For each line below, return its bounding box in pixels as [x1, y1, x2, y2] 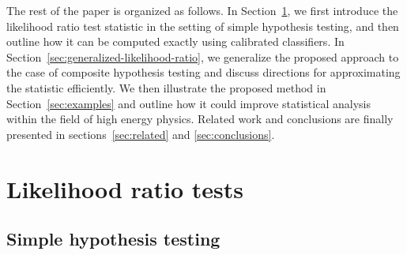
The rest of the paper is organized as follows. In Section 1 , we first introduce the [6, 2, 398, 18]
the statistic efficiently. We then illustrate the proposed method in [6, 79, 326, 96]
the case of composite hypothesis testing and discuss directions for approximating [6, 64, 401, 81]
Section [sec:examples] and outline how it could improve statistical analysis [6, 95, 371, 111]
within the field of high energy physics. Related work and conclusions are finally [6, 111, 394, 127]
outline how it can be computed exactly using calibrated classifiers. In [6, 33, 345, 50]
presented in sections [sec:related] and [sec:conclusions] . [6, 126, 275, 142]
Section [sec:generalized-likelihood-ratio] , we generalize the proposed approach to [6, 48, 399, 65]
